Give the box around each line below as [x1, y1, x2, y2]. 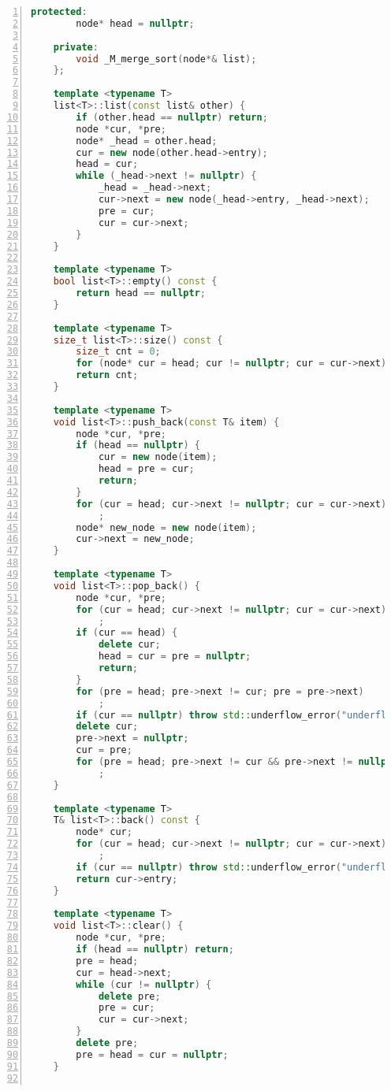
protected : [31, 6, 88, 17]
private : [53, 41, 99, 53]
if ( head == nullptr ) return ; [76, 944, 234, 955]
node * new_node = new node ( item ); [76, 521, 257, 533]
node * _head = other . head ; [76, 135, 218, 147]
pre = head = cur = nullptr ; [76, 1048, 229, 1060]
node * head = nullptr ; [76, 17, 195, 29]
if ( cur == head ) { [76, 627, 178, 639]
